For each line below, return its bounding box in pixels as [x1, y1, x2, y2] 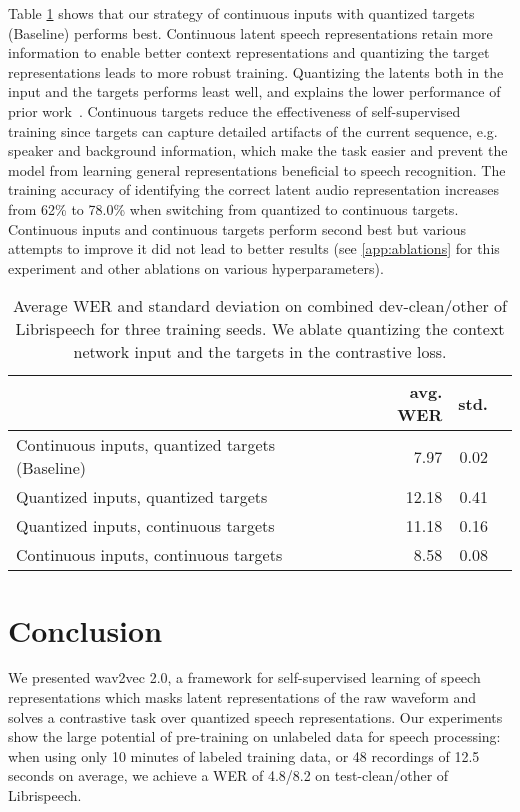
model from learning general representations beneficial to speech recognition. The [8, 159, 506, 180]
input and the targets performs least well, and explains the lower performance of [8, 81, 501, 102]
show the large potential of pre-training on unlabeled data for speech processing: [8, 726, 501, 747]
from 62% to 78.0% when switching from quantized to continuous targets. [8, 198, 459, 219]
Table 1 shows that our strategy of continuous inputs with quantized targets [8, 3, 475, 23]
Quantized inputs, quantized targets [16, 485, 268, 509]
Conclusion [8, 609, 163, 650]
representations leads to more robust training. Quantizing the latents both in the [8, 61, 504, 82]
